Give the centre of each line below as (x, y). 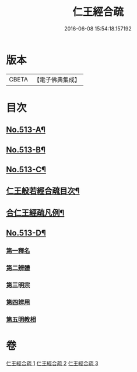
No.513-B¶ (26, 150)
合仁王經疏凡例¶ (35, 212)
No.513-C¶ (26, 170)
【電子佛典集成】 (57, 80)
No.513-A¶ (26, 130)
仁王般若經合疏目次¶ (43, 191)
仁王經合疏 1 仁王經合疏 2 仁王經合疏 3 (52, 363)
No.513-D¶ (26, 233)
